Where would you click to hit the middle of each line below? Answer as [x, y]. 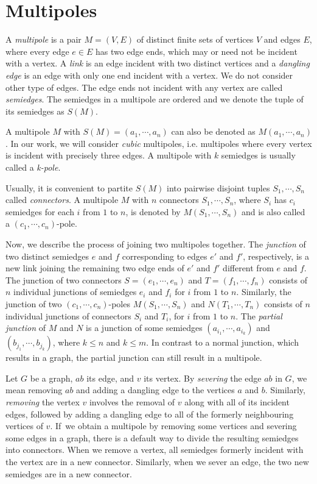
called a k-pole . [33, 167]
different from [248, 268]
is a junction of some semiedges [144, 328]
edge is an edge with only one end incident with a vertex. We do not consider [149, 75]
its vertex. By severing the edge [203, 378]
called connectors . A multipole [62, 200]
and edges [282, 39]
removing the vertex [43, 401]
